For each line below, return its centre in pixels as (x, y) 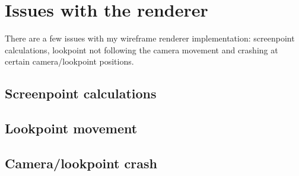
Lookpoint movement (71, 128)
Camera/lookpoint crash (81, 163)
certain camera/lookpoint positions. (69, 61)
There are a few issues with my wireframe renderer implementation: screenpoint (150, 38)
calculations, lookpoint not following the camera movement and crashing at (141, 49)
